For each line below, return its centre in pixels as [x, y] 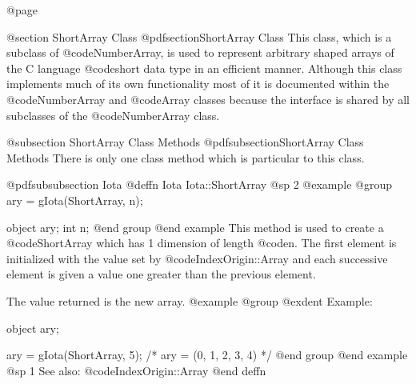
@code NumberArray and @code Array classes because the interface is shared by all [208, 99]
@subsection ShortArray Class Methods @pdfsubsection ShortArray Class [185, 142]
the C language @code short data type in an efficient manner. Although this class [204, 68]
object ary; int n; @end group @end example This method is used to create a [195, 227]
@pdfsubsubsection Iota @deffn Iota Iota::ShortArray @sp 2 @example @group [199, 184]
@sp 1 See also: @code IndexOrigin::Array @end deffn [136, 370]
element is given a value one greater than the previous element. [161, 274]
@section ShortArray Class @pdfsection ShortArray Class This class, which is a [199, 36]
